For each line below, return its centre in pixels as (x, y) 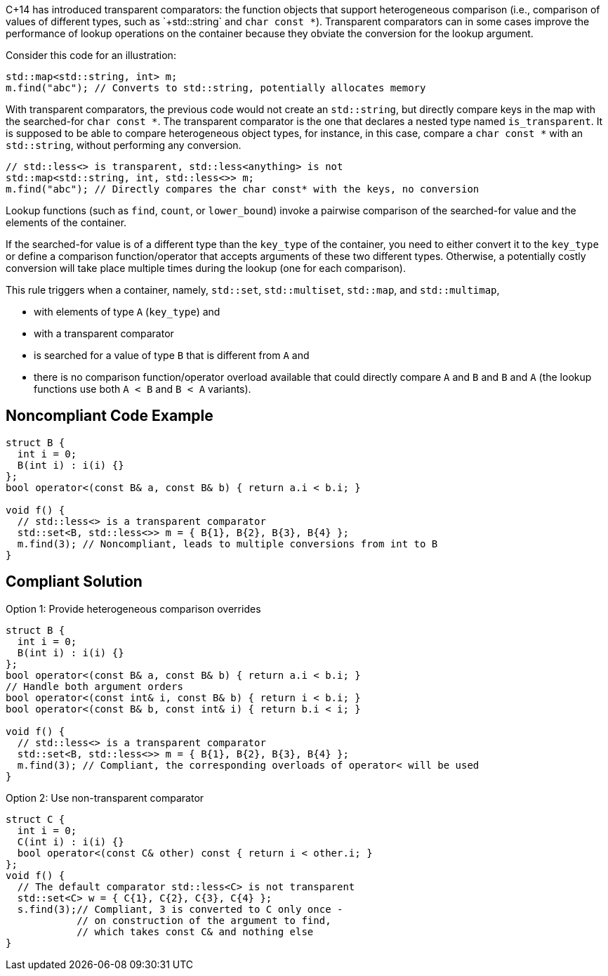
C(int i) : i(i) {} (71, 841)
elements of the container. (66, 222)
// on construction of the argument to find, (204, 920)
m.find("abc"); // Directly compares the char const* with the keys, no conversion (243, 189)
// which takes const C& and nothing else (195, 931)
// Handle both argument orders (94, 686)
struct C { (35, 819)
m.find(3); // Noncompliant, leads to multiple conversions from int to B (227, 544)
